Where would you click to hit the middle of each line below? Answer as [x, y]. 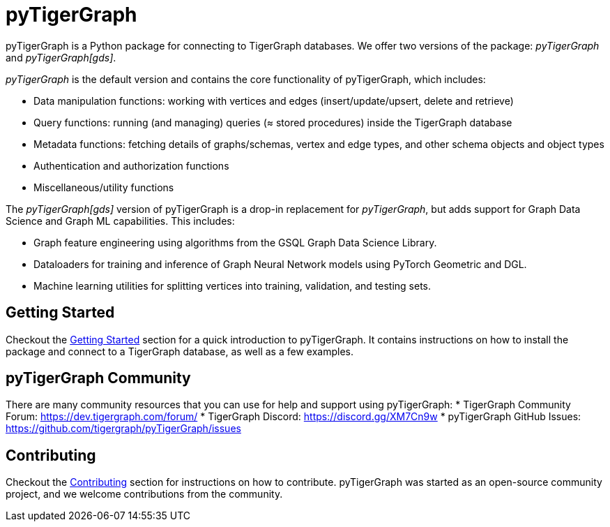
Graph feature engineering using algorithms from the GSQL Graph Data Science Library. [235, 242]
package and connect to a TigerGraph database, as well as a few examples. [180, 351]
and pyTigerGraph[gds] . [61, 57]
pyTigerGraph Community [98, 378]
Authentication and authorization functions [131, 165]
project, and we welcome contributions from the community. [144, 494]
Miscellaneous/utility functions [104, 187]
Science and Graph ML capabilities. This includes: [120, 221]
